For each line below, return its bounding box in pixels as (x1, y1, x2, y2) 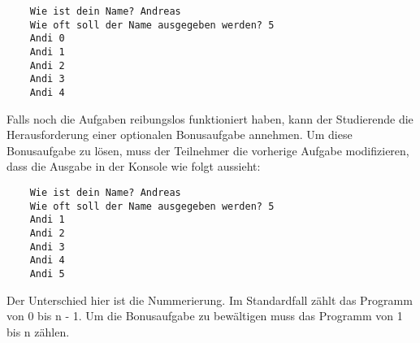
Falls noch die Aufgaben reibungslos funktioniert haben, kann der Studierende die (6, 110, 414, 127)
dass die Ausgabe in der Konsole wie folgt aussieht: (6, 158, 261, 175)
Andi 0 (29, 33, 65, 45)
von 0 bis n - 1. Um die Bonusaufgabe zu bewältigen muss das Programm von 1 (6, 307, 403, 324)
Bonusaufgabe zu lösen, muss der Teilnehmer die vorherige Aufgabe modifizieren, (6, 141, 409, 158)
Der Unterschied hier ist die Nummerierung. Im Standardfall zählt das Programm (6, 291, 413, 308)
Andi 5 (29, 267, 65, 280)
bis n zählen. (6, 323, 70, 340)
